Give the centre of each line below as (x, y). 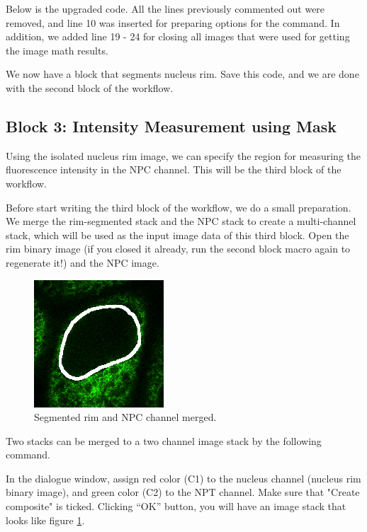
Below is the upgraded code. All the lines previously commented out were (165, 8)
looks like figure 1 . (45, 520)
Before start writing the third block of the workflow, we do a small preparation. (179, 207)
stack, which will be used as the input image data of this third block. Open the (177, 235)
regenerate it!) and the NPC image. (83, 262)
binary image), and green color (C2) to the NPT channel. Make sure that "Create (183, 492)
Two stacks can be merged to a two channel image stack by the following (164, 440)
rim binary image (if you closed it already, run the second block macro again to (178, 249)
